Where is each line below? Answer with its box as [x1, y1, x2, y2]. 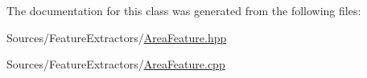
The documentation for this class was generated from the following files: [6, 2, 361, 18]
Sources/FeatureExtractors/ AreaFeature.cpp [6, 56, 225, 72]
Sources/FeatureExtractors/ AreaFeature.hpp [6, 29, 227, 45]
